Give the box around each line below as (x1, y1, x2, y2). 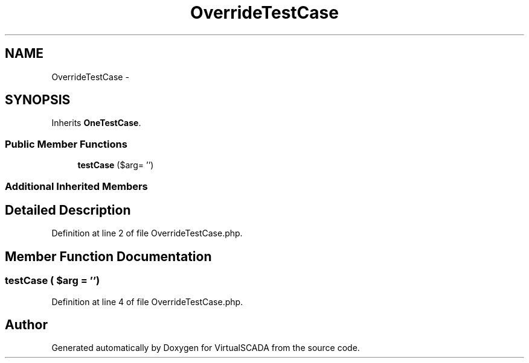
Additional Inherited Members (5, 180, 148, 192)
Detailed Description (5, 202, 131, 218)
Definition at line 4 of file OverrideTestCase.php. (51, 296, 243, 307)
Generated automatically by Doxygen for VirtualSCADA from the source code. (51, 342, 360, 353)
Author (5, 317, 48, 333)
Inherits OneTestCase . (51, 118, 141, 128)
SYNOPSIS (5, 92, 71, 108)
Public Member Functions (5, 137, 127, 150)
